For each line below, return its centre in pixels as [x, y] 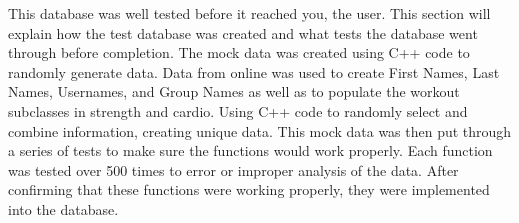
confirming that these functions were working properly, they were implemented [249, 189]
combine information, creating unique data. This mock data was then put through [260, 130]
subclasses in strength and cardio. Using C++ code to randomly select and [238, 110]
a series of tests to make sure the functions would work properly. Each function [250, 150]
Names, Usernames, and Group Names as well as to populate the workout [234, 91]
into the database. [63, 208]
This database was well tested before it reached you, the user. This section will [249, 13]
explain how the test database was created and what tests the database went [243, 32]
